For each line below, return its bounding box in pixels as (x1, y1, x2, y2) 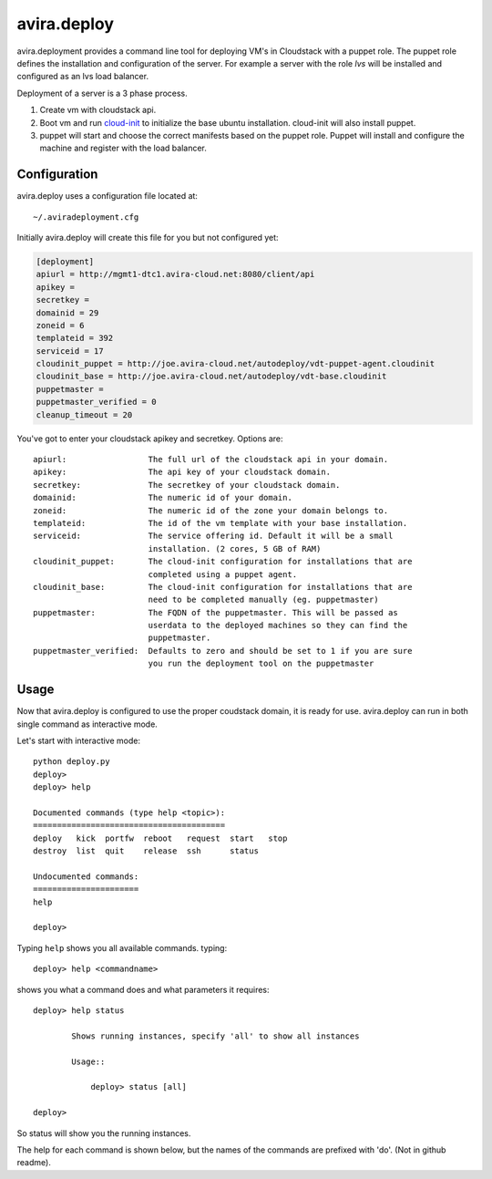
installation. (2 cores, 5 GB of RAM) (148, 543, 322, 553)
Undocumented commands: (33, 871, 139, 882)
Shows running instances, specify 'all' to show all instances (71, 1030, 360, 1041)
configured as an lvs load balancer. (16, 71, 149, 82)
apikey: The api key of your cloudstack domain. (33, 467, 332, 478)
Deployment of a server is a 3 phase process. (16, 88, 189, 98)
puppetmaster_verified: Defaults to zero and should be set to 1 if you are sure (33, 646, 413, 656)
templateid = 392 (36, 333, 114, 344)
